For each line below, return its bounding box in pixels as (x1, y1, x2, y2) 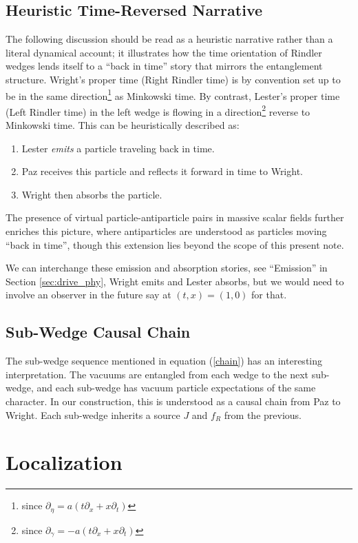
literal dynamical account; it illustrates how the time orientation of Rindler (6, 45, 322, 59)
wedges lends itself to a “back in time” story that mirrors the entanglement (6, 59, 323, 73)
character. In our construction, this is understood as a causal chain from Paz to (6, 394, 341, 408)
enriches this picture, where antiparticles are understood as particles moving (6, 224, 327, 238)
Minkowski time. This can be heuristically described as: (6, 118, 240, 132)
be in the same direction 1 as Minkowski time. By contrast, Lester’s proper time (6, 86, 340, 103)
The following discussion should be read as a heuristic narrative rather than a (6, 32, 333, 46)
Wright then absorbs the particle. (21, 187, 162, 201)
